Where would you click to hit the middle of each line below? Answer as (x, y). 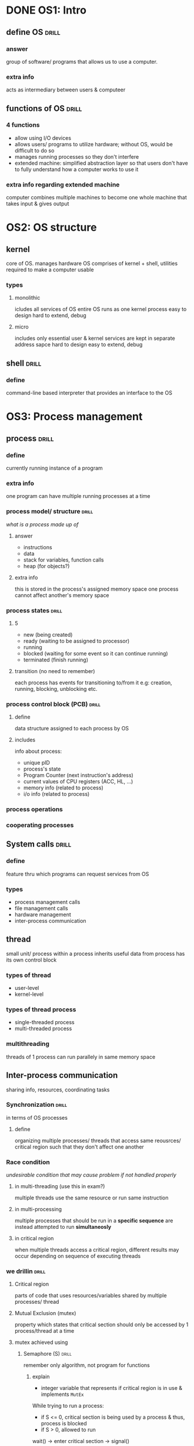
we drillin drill (26, 1271)
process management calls (47, 902)
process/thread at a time (44, 1331)
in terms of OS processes (37, 1117)
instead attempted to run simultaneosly (63, 1227)
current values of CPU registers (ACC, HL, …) (78, 782)
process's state (42, 769)
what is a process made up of (42, 524)
